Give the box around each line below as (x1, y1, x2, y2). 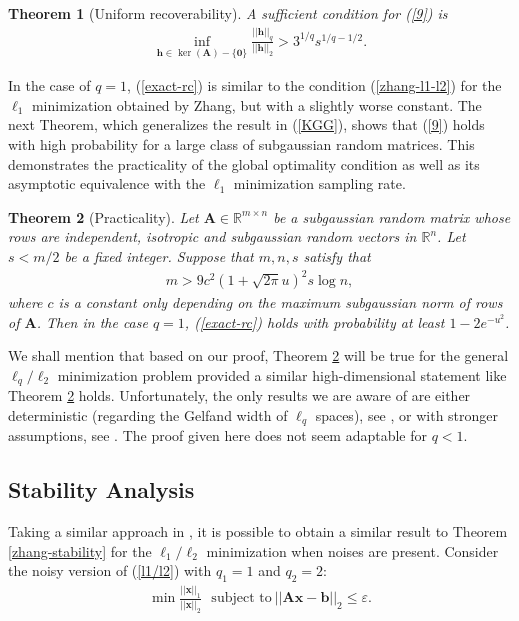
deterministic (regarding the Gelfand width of (8, 404, 288, 425)
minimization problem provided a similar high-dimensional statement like (57, 364, 507, 385)
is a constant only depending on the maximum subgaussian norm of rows (58, 292, 503, 313)
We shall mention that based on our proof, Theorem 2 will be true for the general (8, 345, 509, 366)
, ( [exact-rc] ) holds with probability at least (184, 311, 445, 332)
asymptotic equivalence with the (8, 173, 206, 194)
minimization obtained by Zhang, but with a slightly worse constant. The (31, 94, 482, 115)
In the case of (8, 75, 91, 96)
